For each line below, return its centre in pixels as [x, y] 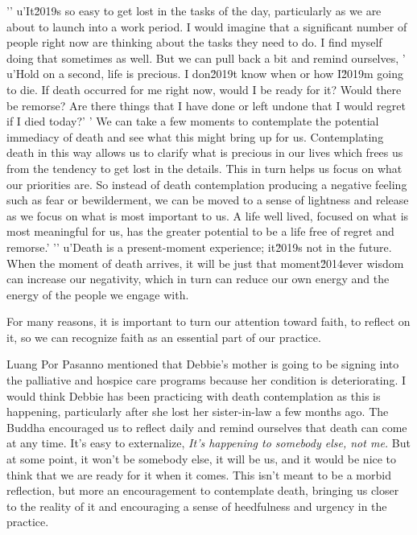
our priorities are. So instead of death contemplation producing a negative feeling [207, 184]
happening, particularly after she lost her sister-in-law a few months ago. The [198, 412]
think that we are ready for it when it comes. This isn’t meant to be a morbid [199, 474]
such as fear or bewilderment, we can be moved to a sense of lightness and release [208, 200]
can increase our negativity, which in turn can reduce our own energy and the [198, 279]
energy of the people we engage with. [98, 294]
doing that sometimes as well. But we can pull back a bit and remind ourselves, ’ [206, 58]
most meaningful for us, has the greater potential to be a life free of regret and [200, 231]
